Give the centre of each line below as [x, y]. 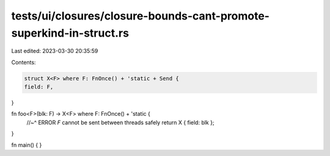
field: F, [39, 87]
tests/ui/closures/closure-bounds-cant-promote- [141, 16]
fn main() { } [27, 145]
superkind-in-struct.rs [70, 33]
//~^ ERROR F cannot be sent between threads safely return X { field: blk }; [120, 122]
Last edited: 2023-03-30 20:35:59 [55, 51]
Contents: [24, 62]
